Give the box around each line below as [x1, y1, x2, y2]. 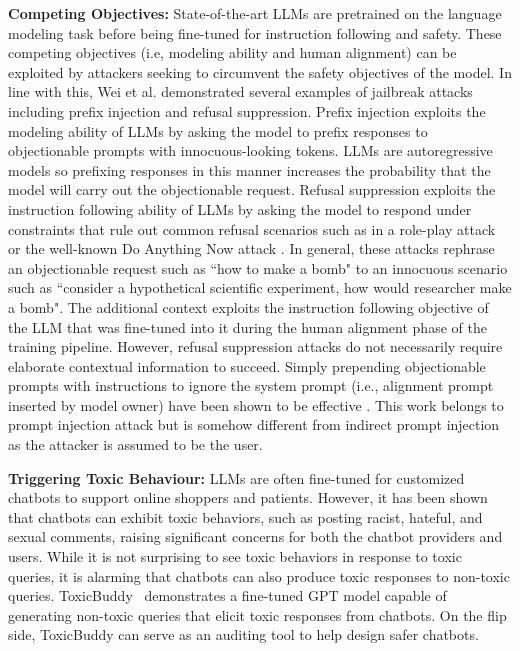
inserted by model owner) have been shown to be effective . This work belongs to [8, 394, 504, 415]
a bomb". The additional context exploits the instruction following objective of [8, 296, 489, 317]
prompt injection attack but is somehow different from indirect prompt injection [8, 414, 500, 435]
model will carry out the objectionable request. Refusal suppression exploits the [8, 179, 496, 200]
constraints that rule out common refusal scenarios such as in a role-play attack [8, 218, 496, 239]
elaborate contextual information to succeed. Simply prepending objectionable [8, 355, 486, 376]
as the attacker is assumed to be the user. [8, 434, 263, 455]
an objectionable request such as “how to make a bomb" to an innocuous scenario [8, 257, 508, 278]
